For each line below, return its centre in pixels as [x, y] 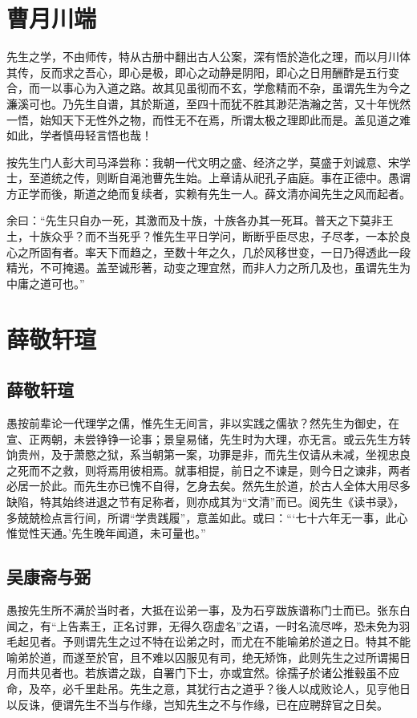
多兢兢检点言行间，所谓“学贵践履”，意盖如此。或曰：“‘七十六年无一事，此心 [207, 517]
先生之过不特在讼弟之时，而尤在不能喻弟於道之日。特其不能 [253, 641]
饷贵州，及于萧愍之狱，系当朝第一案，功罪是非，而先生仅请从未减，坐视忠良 [208, 454]
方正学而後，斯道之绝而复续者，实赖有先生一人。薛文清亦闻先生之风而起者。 [208, 193]
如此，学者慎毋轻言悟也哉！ [79, 135]
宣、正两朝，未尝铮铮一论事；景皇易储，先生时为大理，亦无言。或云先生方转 [208, 438]
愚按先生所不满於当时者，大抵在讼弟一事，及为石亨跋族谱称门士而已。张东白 [208, 609]
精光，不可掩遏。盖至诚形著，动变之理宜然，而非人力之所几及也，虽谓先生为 [208, 268]
